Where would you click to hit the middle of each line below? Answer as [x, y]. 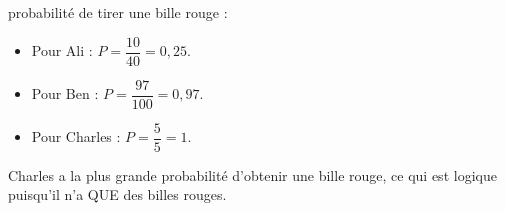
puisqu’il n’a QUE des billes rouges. [117, 194]
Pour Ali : [62, 50]
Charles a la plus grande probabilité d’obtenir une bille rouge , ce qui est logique [252, 174]
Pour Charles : [76, 136]
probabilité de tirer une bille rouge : [118, 12]
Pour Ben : [65, 93]
